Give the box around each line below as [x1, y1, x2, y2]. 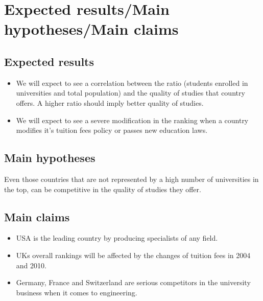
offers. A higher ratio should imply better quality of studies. [16, 97, 204, 108]
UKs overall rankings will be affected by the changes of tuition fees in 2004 [16, 249, 251, 260]
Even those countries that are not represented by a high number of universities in [4, 173, 259, 184]
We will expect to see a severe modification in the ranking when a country [16, 114, 249, 125]
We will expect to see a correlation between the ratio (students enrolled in [16, 77, 248, 88]
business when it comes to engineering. [16, 287, 137, 297]
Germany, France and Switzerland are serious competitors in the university [16, 277, 251, 288]
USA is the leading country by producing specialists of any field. [16, 233, 218, 243]
